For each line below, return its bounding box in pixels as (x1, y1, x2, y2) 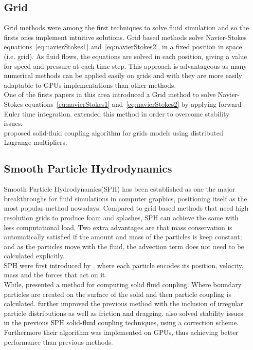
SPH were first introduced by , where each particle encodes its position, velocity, (4, 260, 244, 270)
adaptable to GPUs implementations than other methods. (4, 79, 176, 90)
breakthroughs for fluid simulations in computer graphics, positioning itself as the (4, 193, 247, 203)
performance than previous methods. (4, 336, 113, 347)
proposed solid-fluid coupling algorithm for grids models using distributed (4, 127, 223, 137)
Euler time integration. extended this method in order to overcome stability (4, 108, 230, 118)
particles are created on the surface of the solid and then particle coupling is (4, 289, 232, 299)
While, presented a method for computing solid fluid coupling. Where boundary (4, 279, 242, 290)
